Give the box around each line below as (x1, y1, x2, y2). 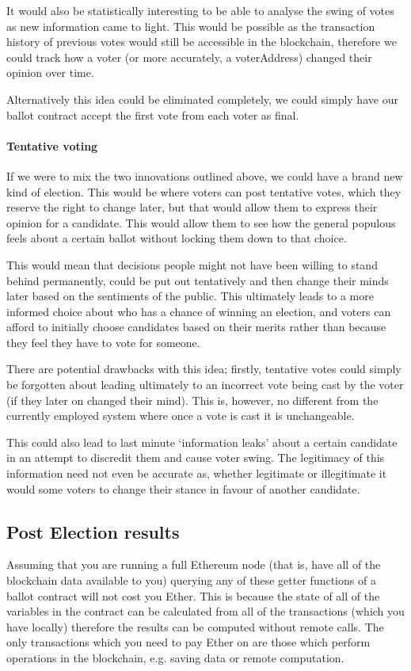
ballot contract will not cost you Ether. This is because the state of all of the (6, 587, 380, 604)
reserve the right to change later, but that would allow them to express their (6, 199, 378, 215)
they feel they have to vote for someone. (6, 334, 200, 350)
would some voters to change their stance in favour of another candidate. (6, 480, 360, 497)
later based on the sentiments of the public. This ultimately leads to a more (6, 288, 374, 304)
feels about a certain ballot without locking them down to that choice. (6, 230, 347, 246)
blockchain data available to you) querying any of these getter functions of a (6, 572, 376, 589)
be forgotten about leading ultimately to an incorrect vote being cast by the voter (6, 376, 404, 393)
